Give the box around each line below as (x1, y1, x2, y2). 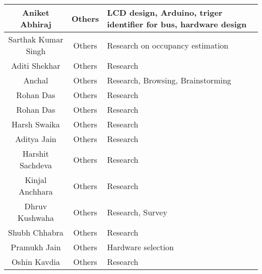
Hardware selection (107, 241, 174, 253)
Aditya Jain (15, 133, 56, 145)
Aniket (22, 7, 49, 18)
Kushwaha (17, 212, 54, 223)
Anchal (23, 74, 48, 86)
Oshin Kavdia (11, 256, 60, 267)
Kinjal (25, 174, 47, 186)
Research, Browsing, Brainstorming (107, 74, 231, 86)
